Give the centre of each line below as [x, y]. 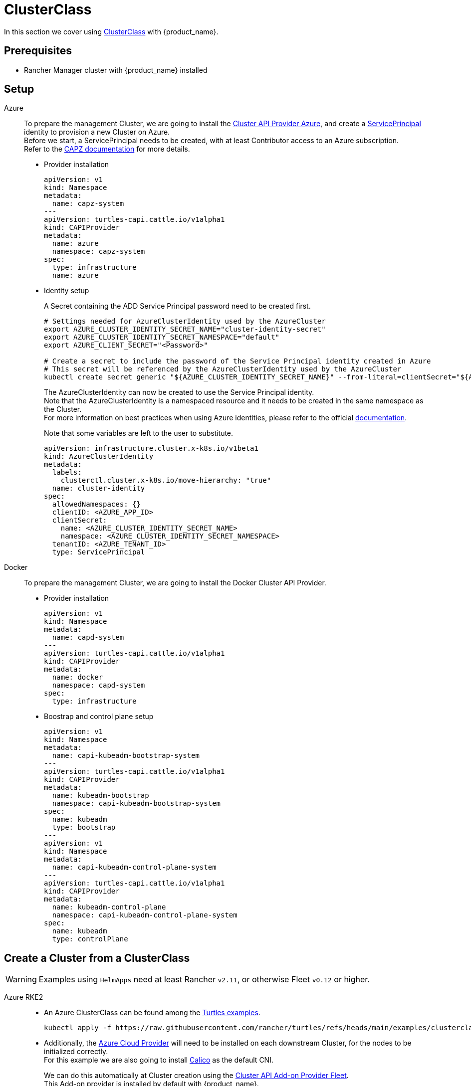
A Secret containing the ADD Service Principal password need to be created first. [177, 306]
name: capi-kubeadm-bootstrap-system [126, 756]
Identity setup [67, 291]
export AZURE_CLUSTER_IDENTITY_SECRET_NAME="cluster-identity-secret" [185, 329]
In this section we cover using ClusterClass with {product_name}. [111, 31]
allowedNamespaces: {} [96, 504]
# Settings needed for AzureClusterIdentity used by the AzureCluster [185, 321]
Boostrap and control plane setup [99, 717]
